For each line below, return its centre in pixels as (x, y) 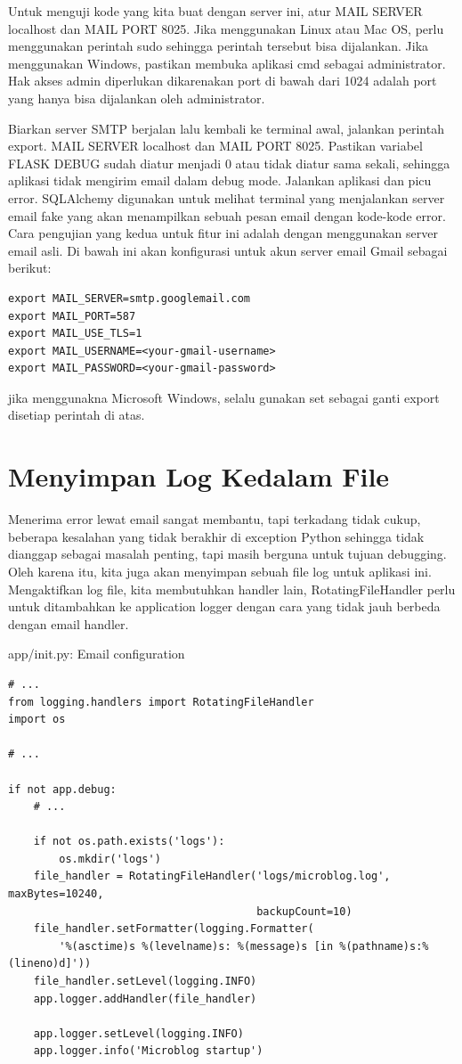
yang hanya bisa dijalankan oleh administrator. (137, 98)
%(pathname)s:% (384, 946)
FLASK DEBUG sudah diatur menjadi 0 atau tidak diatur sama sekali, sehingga (229, 163)
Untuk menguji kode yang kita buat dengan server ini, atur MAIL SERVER (215, 11)
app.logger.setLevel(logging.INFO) (138, 1033)
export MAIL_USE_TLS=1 (75, 334)
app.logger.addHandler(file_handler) (145, 999)
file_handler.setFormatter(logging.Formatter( (174, 929)
